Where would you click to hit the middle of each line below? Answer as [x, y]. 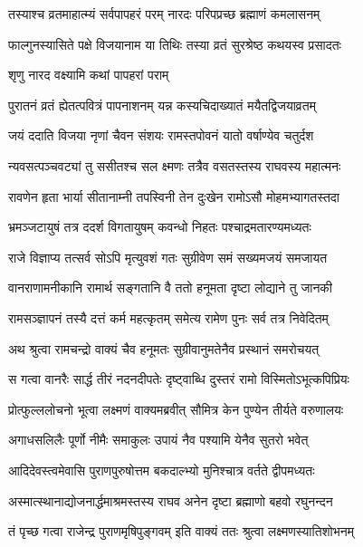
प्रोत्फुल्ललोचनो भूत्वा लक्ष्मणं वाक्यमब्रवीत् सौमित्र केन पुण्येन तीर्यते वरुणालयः [176, 409]
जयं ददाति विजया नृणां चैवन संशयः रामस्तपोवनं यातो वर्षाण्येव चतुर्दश [161, 135]
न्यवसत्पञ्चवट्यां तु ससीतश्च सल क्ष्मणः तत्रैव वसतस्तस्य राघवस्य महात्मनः [175, 165]
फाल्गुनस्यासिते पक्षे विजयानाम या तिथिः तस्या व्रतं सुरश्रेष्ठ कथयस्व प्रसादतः [175, 44]
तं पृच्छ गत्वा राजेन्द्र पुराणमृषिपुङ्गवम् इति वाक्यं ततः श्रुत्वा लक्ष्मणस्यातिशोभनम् [181, 531]
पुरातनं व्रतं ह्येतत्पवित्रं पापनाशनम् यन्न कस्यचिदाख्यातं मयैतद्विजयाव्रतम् [162, 105]
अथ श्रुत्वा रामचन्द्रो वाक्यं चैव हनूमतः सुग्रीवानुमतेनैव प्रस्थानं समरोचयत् [164, 348]
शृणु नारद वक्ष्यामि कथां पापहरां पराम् [89, 75]
